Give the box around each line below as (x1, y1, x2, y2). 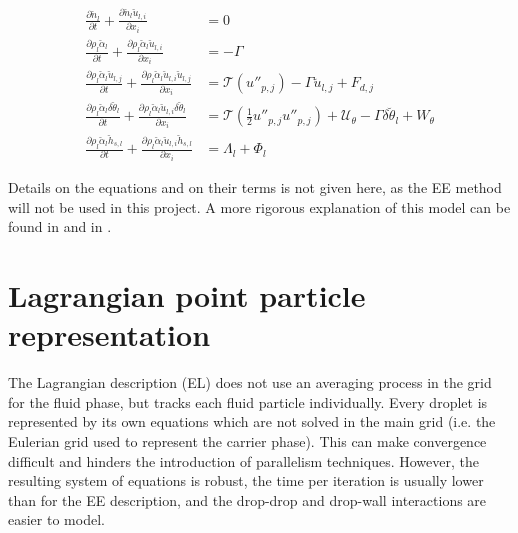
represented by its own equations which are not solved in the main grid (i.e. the (8, 411, 496, 432)
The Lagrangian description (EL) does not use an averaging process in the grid (8, 372, 492, 393)
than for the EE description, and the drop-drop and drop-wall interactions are (8, 489, 487, 510)
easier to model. (8, 509, 105, 530)
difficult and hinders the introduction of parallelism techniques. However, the (8, 450, 479, 471)
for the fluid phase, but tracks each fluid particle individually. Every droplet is (8, 391, 488, 412)
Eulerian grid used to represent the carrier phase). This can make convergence (8, 430, 487, 451)
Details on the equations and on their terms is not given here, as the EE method (8, 177, 502, 198)
